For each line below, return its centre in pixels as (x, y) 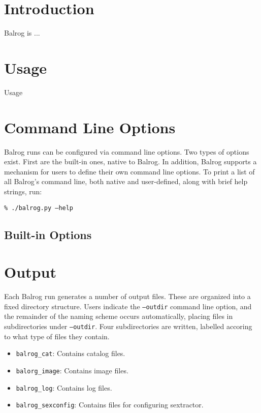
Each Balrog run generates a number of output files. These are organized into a (127, 296)
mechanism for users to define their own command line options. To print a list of (129, 171)
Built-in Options (48, 234)
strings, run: (23, 191)
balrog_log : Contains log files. (64, 387)
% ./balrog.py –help (39, 208)
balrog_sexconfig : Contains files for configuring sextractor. (110, 405)
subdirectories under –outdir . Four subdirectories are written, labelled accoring (128, 326)
